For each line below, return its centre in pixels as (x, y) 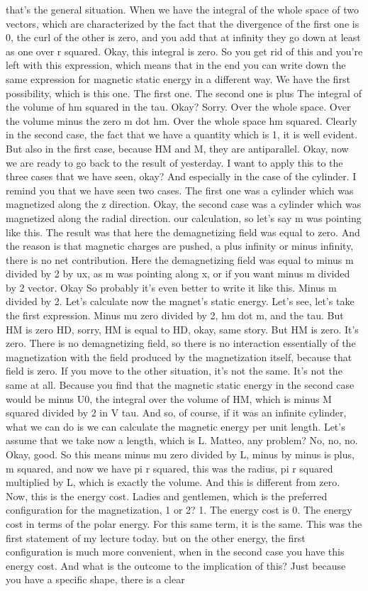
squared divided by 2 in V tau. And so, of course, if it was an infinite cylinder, (176, 413)
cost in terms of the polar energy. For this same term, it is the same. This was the (184, 523)
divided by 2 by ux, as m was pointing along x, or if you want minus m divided (178, 274)
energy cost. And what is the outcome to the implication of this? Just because (176, 565)
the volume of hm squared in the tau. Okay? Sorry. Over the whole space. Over (178, 107)
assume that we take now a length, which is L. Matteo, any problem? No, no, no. (182, 440)
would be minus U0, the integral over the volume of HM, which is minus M (169, 398)
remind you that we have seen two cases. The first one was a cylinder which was (180, 190)
